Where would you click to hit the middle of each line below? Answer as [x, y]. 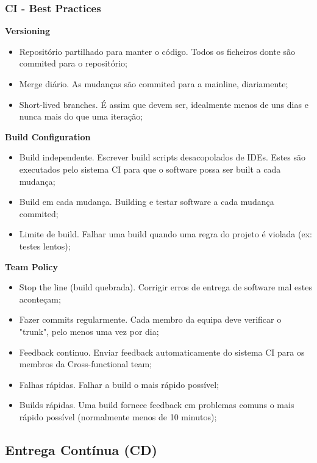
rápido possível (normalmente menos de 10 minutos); [118, 416]
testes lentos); [45, 246]
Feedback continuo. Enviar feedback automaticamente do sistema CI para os [162, 352]
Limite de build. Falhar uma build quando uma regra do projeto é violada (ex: [166, 234]
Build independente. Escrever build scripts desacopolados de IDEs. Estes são [162, 157]
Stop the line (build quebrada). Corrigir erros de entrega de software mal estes [166, 287]
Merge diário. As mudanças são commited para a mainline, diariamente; [154, 84]
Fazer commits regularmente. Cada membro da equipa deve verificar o [150, 319]
